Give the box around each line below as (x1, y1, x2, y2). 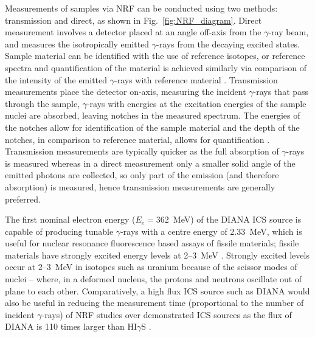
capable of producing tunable (5, 224, 114, 237)
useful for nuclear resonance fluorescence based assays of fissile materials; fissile (5, 237, 299, 249)
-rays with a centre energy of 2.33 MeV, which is (120, 224, 302, 237)
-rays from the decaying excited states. (156, 37, 300, 50)
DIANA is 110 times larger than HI (5, 320, 137, 333)
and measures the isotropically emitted (5, 37, 150, 50)
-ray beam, (268, 26, 309, 38)
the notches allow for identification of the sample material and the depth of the (5, 120, 300, 133)
